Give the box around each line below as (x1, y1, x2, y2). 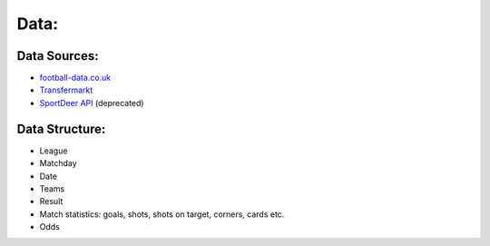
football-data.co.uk (39, 73, 112, 84)
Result (39, 196, 64, 207)
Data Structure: (16, 121, 106, 136)
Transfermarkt (39, 84, 93, 95)
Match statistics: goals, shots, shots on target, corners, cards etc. (39, 209, 285, 220)
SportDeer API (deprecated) (39, 97, 144, 108)
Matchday (39, 158, 77, 169)
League (39, 145, 68, 156)
